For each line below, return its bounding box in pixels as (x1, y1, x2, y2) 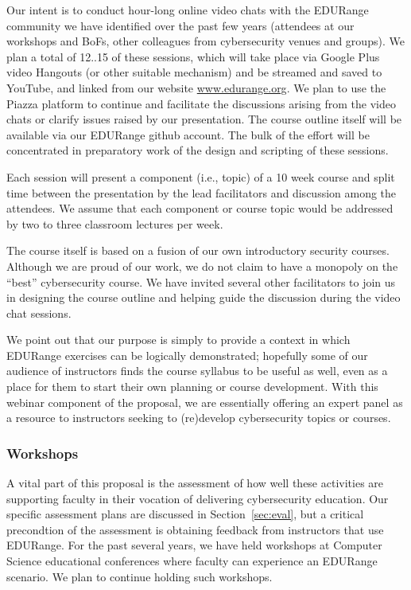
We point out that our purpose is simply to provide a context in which (6, 331, 351, 348)
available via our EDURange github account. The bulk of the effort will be (6, 126, 370, 143)
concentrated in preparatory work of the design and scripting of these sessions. (6, 142, 389, 158)
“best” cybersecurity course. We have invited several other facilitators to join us (6, 273, 396, 290)
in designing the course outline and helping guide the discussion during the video (6, 289, 401, 306)
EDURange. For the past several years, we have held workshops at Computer (6, 537, 382, 553)
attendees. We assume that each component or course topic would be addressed (6, 200, 394, 217)
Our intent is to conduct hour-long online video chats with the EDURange (6, 2, 369, 18)
